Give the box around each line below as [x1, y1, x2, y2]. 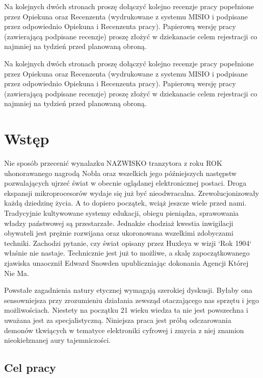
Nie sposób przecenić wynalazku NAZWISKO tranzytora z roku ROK [4, 158, 222, 168]
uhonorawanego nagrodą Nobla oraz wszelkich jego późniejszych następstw [4, 167, 237, 178]
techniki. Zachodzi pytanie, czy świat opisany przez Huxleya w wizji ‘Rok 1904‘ [4, 237, 252, 248]
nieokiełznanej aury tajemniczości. [4, 335, 111, 345]
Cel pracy [4, 360, 56, 375]
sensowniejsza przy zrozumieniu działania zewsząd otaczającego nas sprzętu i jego [4, 294, 259, 305]
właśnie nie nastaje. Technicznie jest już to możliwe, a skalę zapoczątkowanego [4, 247, 250, 258]
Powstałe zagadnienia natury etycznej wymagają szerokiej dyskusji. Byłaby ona [4, 285, 252, 295]
